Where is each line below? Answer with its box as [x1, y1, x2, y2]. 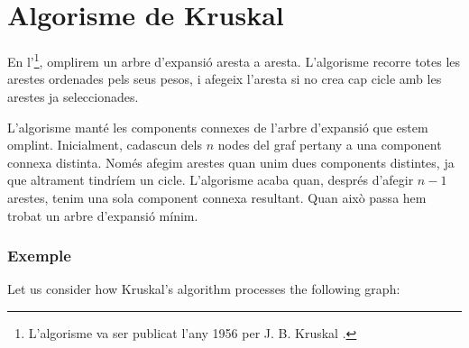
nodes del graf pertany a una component [217, 135, 442, 154]
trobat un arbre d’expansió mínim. [7, 206, 198, 224]
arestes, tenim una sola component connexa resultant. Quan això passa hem [7, 188, 427, 206]
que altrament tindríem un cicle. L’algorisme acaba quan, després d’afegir [7, 170, 414, 189]
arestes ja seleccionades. [7, 87, 139, 105]
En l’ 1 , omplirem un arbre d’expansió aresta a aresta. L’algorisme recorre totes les [7, 50, 461, 70]
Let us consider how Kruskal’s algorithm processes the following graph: [7, 279, 400, 298]
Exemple [7, 244, 71, 267]
